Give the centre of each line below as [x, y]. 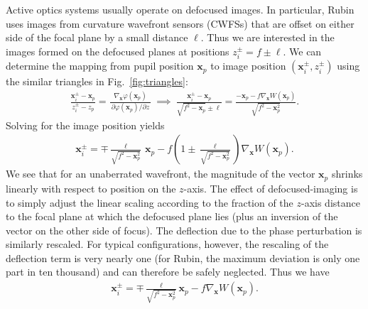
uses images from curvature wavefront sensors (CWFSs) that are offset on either [180, 23]
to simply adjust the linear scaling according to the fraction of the [150, 202]
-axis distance [331, 202]
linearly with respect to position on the [91, 188]
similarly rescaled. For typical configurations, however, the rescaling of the [167, 244]
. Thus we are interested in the [267, 37]
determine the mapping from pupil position [100, 66]
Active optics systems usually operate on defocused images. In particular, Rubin [180, 9]
